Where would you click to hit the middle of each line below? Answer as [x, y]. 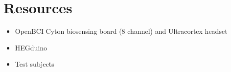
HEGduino [31, 47]
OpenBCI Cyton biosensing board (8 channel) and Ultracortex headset [121, 31]
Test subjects [35, 64]
